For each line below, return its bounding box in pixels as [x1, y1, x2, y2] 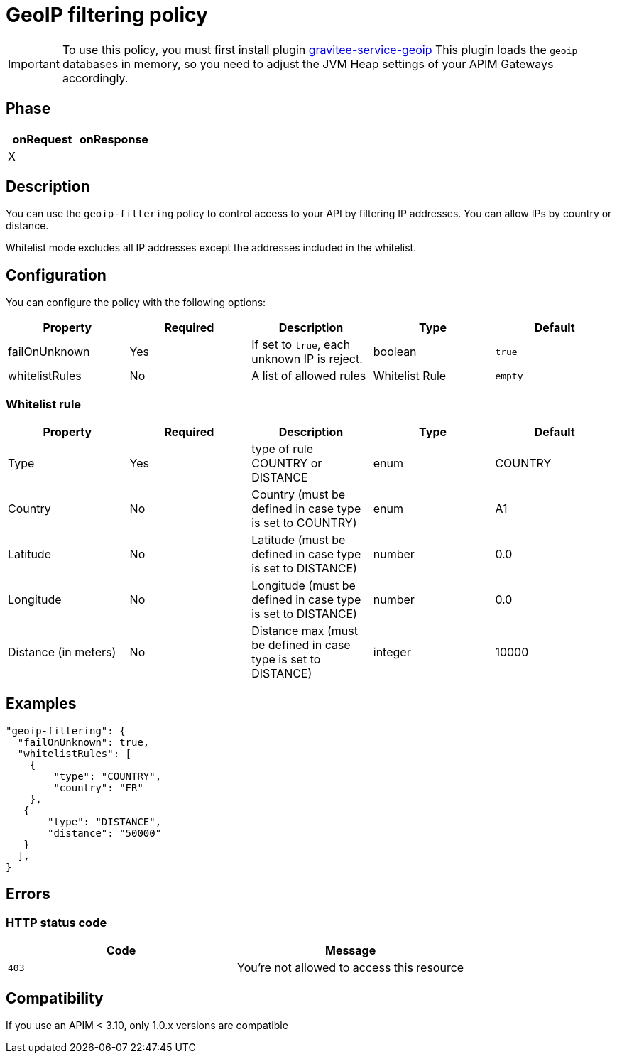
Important [8, 56, 60, 71]
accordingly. [62, 70, 129, 85]
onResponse [79, 131, 148, 146]
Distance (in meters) [8, 645, 116, 660]
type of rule [251, 442, 314, 457]
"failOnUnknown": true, [17, 736, 150, 748]
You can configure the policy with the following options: [6, 296, 266, 309]
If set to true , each [251, 337, 351, 352]
